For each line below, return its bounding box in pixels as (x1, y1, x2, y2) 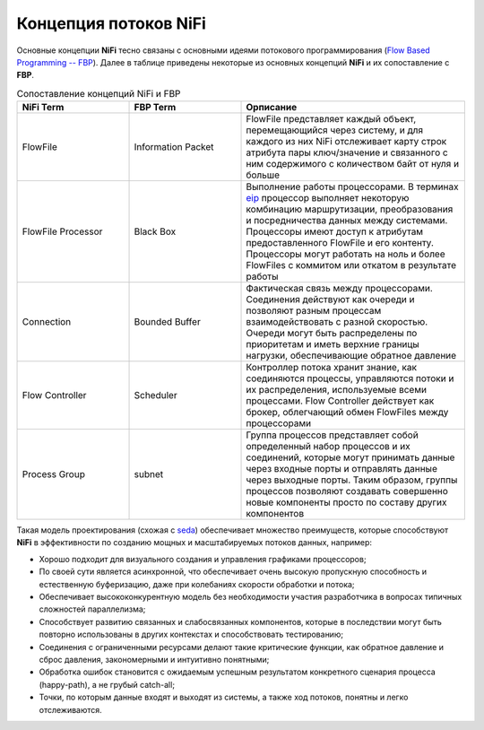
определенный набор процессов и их (246, 440, 411, 453)
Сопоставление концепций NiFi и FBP (16, 87, 181, 100)
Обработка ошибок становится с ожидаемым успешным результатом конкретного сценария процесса (39, 666, 436, 677)
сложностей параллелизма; (39, 604, 146, 614)
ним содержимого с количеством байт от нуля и (246, 158, 460, 170)
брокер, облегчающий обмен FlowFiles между (246, 406, 449, 419)
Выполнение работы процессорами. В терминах (246, 180, 459, 193)
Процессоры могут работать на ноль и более (246, 248, 445, 260)
